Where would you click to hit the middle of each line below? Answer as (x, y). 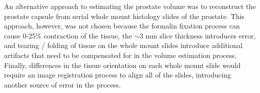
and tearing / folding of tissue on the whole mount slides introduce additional (123, 45)
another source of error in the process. (63, 84)
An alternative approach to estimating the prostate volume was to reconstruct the (130, 6)
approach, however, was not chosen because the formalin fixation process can (122, 26)
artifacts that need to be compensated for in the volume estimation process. (120, 55)
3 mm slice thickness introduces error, (198, 35)
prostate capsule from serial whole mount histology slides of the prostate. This (124, 16)
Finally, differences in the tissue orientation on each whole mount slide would (122, 65)
